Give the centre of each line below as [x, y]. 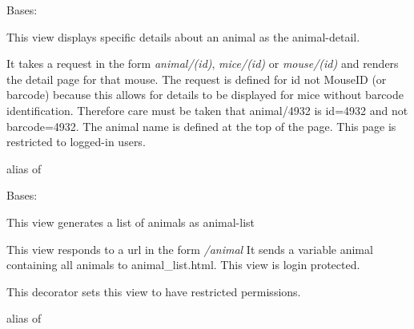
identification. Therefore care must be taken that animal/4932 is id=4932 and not [207, 110]
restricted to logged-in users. [76, 142]
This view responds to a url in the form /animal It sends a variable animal [190, 249]
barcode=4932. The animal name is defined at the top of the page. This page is [201, 126]
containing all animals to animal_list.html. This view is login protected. [183, 265]
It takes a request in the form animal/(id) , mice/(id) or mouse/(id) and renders [203, 63]
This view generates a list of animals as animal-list [131, 222]
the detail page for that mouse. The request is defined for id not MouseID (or [197, 79]
